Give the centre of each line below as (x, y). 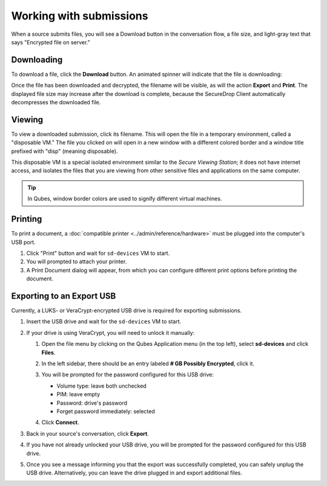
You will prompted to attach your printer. (77, 262)
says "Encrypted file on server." (51, 42)
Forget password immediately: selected (106, 411)
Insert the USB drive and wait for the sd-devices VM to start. (104, 322)
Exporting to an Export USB (64, 296)
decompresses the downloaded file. (56, 103)
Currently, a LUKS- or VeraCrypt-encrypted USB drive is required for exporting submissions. (127, 311)
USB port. (23, 242)
